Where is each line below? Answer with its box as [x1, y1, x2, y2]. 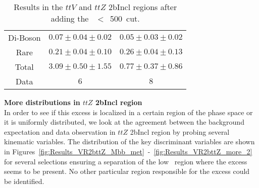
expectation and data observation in [4, 126, 116, 137]
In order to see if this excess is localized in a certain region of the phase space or [4, 107, 253, 117]
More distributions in [4, 97, 80, 107]
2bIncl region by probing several [130, 126, 230, 137]
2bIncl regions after [108, 1, 177, 13]
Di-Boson [8, 32, 41, 43]
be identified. [4, 175, 44, 186]
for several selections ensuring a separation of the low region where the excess [4, 156, 247, 166]
